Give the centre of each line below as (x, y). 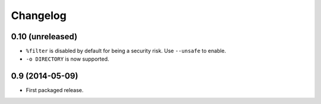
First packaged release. (55, 90)
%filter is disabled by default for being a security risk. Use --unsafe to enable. (126, 51)
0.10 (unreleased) (44, 37)
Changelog (39, 15)
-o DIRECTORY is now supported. (67, 59)
